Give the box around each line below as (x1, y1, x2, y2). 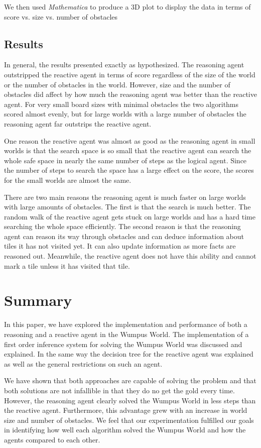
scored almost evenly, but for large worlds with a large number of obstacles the (4, 108, 246, 119)
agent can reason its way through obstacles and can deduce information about (4, 231, 244, 241)
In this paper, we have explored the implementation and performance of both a (4, 319, 247, 329)
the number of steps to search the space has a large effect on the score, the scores (4, 165, 254, 175)
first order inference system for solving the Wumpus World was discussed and (4, 339, 242, 349)
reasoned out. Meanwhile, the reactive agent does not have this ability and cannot (4, 251, 256, 261)
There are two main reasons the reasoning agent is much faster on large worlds (4, 191, 246, 202)
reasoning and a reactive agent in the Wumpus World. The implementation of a (4, 328, 249, 339)
